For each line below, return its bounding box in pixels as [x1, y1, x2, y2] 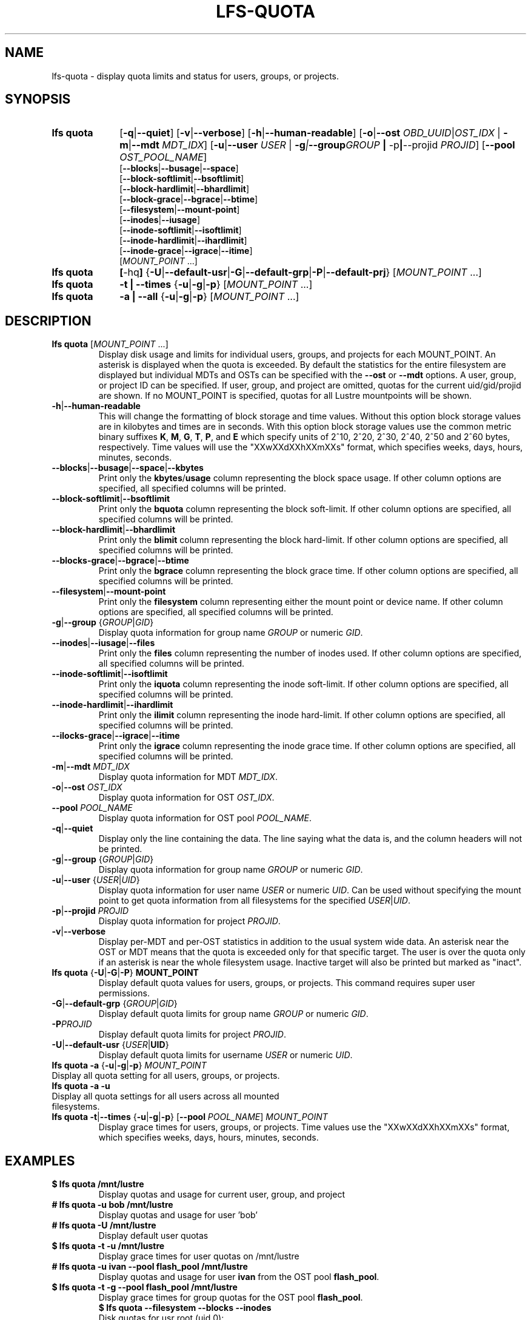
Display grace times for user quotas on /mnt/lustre [98, 1251, 299, 1262]
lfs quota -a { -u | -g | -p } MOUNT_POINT [52, 1060, 207, 1071]
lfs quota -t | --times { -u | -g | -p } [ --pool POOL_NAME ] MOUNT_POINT [52, 1112, 328, 1122]
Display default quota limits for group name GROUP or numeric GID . [98, 1008, 369, 1019]
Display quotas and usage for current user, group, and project [98, 1189, 345, 1200]
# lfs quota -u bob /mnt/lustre [52, 1199, 173, 1210]
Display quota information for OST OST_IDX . [98, 792, 275, 803]
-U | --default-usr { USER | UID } [52, 1039, 169, 1050]
